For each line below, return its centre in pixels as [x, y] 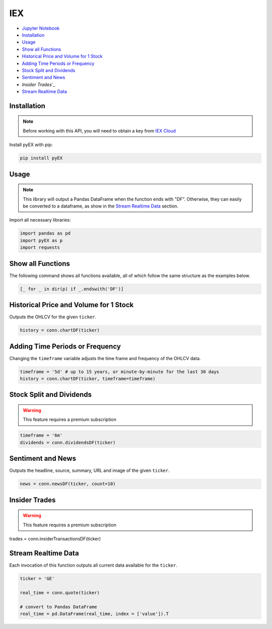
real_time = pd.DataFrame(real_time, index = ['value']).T [94, 614]
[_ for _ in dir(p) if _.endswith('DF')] [72, 289]
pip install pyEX [41, 158]
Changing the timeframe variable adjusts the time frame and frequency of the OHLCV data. [105, 358]
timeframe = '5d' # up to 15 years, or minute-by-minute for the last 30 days [119, 372]
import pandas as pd [45, 233]
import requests [40, 248]
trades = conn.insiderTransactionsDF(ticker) [55, 539]
